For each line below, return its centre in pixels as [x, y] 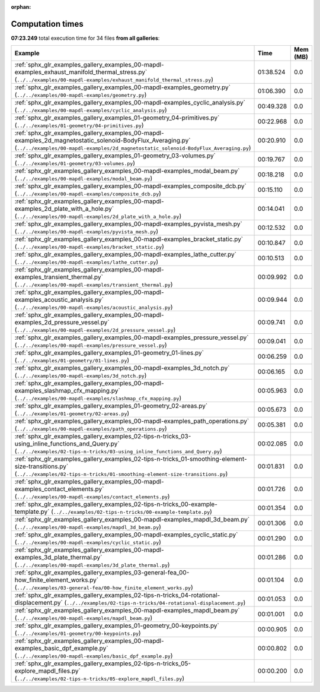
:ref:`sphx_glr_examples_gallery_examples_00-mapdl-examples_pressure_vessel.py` [132, 337]
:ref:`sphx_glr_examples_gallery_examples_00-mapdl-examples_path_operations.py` [132, 421]
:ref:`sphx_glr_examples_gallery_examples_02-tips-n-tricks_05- [103, 663]
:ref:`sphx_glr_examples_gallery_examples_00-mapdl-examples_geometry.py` [123, 87]
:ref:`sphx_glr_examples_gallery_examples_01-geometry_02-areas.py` [111, 406]
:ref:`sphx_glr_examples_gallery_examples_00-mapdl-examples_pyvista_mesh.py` [128, 224]
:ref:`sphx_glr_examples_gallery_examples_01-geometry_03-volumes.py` [115, 156]
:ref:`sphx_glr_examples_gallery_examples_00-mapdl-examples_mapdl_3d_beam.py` [132, 520]
